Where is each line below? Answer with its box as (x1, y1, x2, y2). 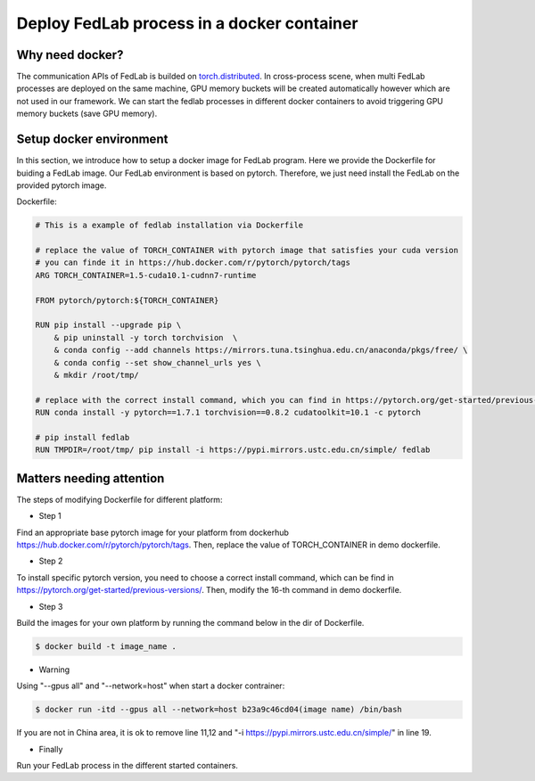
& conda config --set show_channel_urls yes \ (53, 358, 262, 367)
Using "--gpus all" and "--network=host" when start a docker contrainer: (16, 680, 285, 691)
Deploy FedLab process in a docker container (16, 13, 358, 33)
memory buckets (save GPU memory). (16, 108, 158, 119)
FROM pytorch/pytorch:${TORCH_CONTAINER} (35, 295, 219, 305)
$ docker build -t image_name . (35, 641, 177, 651)
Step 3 (38, 601, 63, 612)
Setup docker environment (16, 132, 169, 147)
